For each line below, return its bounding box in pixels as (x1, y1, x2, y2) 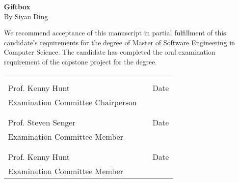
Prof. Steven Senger (8, 116, 76, 128)
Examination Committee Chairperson (8, 96, 137, 108)
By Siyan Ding (4, 11, 48, 21)
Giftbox (4, 1, 30, 11)
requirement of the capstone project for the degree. (4, 56, 157, 66)
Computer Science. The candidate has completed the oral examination (4, 47, 215, 57)
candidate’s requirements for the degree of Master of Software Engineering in (4, 37, 235, 47)
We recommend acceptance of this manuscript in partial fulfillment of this (4, 28, 226, 38)
